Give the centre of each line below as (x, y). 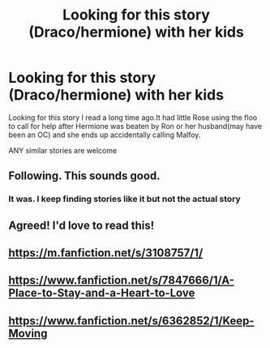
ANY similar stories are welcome (63, 150)
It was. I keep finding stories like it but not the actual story (124, 199)
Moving (28, 333)
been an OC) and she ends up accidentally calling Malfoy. (105, 135)
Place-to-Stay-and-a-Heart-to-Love (102, 293)
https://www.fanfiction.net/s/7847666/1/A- (122, 280)
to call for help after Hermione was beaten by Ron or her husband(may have (135, 126)
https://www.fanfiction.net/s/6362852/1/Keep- (131, 321)
